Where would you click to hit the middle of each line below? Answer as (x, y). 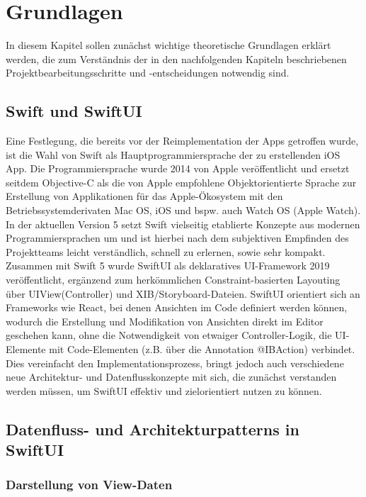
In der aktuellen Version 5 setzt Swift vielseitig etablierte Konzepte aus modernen (183, 224)
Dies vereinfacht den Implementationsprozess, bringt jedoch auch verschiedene (175, 363)
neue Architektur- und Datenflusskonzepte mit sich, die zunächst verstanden (171, 377)
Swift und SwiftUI (74, 111)
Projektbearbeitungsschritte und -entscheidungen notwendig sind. (148, 73)
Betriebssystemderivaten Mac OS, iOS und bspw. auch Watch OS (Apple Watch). (183, 210)
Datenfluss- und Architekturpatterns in (153, 429)
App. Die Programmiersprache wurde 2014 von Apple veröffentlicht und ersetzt (178, 168)
